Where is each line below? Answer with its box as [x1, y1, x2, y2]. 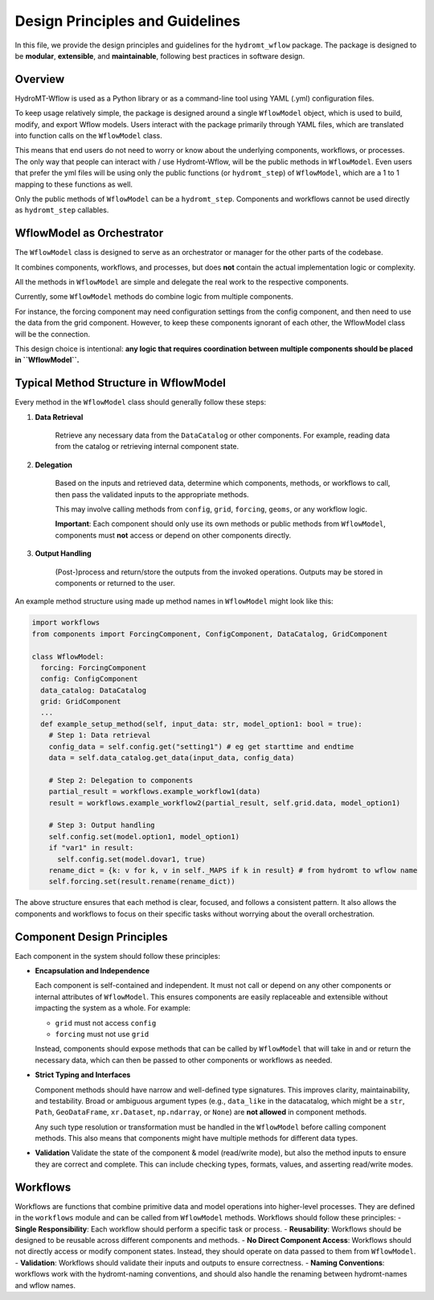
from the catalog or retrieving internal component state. [55, 442, 240, 451]
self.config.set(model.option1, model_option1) [48, 832, 240, 841]
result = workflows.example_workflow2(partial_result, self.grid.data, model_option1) [48, 798, 401, 808]
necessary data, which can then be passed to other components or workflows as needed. [35, 1055, 333, 1065]
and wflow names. [14, 1280, 76, 1290]
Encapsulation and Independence [35, 966, 150, 976]
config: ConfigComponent [40, 674, 138, 684]
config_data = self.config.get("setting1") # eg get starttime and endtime [48, 742, 354, 751]
